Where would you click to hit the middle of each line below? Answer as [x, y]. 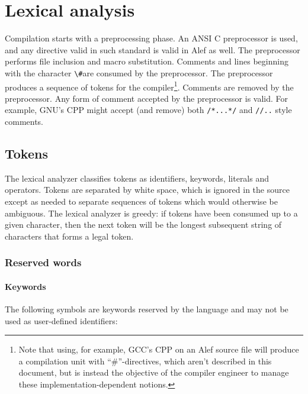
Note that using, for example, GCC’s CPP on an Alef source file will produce [159, 349]
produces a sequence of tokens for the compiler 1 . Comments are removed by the [149, 86]
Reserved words [43, 262]
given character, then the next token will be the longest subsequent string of [143, 225]
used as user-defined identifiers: [61, 320]
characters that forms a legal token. [69, 236]
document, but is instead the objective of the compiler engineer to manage [154, 372]
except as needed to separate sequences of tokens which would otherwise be [141, 201]
